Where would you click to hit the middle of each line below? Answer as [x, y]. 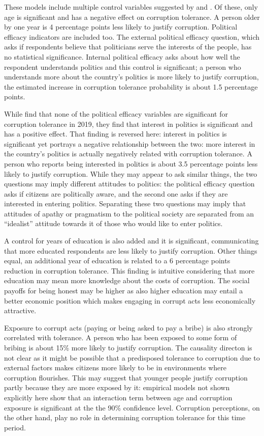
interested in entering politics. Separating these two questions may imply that [125, 203]
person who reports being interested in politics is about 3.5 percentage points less [131, 163]
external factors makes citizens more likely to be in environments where [115, 367]
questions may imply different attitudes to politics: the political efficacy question [129, 184]
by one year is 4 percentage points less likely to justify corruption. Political [121, 27]
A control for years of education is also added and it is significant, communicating [131, 241]
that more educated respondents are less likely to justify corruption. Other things [131, 250]
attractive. [20, 310]
